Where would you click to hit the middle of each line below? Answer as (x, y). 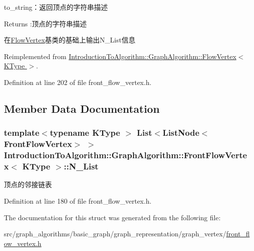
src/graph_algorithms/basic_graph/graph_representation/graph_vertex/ (115, 234)
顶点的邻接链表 (28, 184)
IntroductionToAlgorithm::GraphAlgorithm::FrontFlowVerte (126, 155)
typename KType (85, 133)
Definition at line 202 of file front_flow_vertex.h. (78, 82)
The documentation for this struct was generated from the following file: (112, 217)
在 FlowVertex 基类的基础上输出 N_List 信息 (70, 40)
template (22, 133)
